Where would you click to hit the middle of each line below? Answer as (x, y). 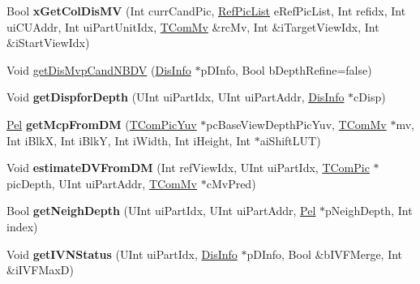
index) (22, 226)
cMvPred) (231, 183)
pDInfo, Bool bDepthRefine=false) (286, 69)
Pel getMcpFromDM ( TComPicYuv (102, 124)
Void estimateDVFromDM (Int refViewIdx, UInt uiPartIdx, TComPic (188, 168)
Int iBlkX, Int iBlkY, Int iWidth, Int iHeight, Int (129, 140)
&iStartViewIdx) (48, 43)
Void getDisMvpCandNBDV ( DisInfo (99, 69)
